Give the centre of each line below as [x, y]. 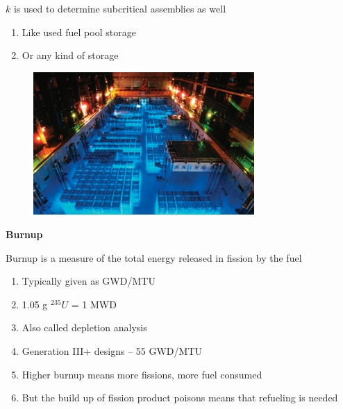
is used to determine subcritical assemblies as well [120, 8]
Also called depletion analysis [84, 327]
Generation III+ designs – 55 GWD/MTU [112, 351]
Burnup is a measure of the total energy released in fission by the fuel [154, 257]
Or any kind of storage [70, 55]
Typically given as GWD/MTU [89, 281]
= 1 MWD [94, 304]
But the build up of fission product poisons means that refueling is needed [180, 398]
